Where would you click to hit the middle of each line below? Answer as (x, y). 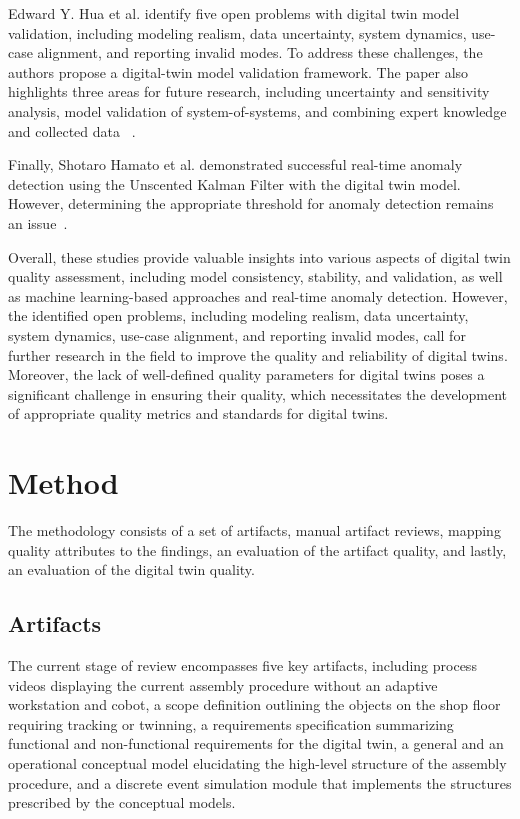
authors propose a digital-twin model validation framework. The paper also (238, 71)
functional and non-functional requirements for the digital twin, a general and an (256, 743)
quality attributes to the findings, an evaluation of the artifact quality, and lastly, (257, 549)
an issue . (38, 222)
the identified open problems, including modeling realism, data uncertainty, (238, 315)
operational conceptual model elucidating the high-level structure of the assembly (257, 762)
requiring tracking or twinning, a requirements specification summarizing (231, 723)
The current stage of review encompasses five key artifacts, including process (242, 664)
